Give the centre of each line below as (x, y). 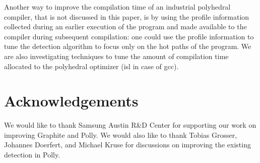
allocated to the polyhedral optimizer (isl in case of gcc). (91, 66)
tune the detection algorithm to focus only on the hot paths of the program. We (128, 46)
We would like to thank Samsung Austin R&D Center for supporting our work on (130, 125)
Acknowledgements (71, 101)
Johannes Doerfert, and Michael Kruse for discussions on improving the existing (127, 145)
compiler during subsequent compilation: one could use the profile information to (129, 36)
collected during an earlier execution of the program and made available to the (125, 26)
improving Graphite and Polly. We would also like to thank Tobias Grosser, (121, 134)
